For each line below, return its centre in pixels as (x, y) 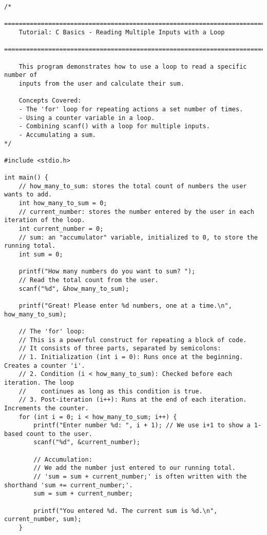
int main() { (26, 178)
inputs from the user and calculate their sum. (101, 83)
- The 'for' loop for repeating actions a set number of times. (131, 109)
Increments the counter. (46, 408)
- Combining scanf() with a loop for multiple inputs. (114, 126)
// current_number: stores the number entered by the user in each (136, 212)
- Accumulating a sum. (57, 135)
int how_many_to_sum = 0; (63, 203)
